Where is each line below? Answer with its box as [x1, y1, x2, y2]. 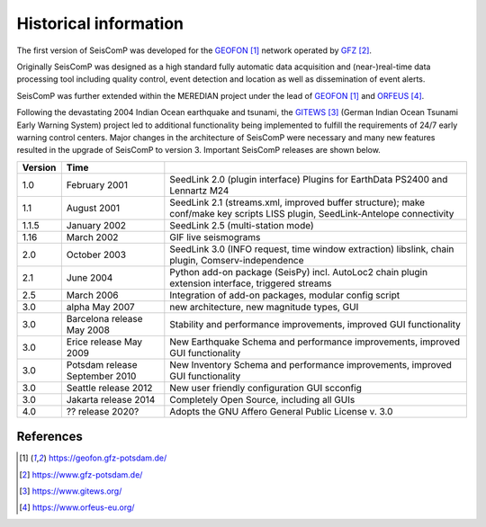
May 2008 [66, 324, 110, 336]
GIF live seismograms [169, 230, 261, 243]
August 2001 [66, 201, 121, 214]
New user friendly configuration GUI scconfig [169, 381, 362, 394]
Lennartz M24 [169, 184, 229, 197]
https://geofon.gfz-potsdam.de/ [48, 452, 167, 463]
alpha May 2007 [66, 300, 135, 313]
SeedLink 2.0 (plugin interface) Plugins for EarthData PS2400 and [169, 173, 448, 185]
